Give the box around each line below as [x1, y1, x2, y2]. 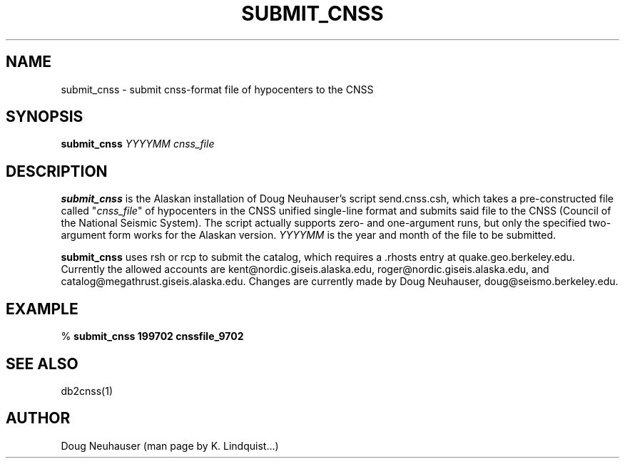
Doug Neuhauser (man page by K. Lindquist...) [61, 439, 279, 452]
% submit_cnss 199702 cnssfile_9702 [61, 330, 244, 343]
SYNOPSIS [6, 108, 83, 126]
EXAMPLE [6, 299, 78, 318]
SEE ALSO [6, 354, 78, 373]
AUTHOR [6, 409, 71, 428]
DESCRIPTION [6, 162, 108, 180]
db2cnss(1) [61, 384, 113, 397]
